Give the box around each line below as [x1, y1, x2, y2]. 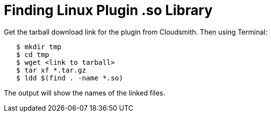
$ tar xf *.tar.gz [16, 66, 86, 74]
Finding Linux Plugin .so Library [4, 2, 213, 19]
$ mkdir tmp [16, 42, 62, 51]
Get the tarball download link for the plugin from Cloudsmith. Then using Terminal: [4, 27, 268, 36]
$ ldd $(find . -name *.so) [16, 74, 123, 82]
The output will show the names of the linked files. [4, 88, 165, 97]
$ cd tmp [16, 50, 49, 58]
